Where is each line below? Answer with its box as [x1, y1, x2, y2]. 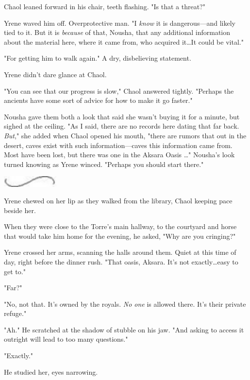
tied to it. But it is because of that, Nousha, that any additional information [4, 27, 231, 37]
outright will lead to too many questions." [4, 334, 128, 344]
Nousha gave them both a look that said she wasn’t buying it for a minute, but [4, 111, 240, 121]
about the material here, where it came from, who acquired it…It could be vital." [4, 36, 244, 47]
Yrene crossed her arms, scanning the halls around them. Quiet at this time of [4, 247, 236, 257]
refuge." [4, 308, 27, 318]
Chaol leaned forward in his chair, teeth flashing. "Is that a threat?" [4, 1, 205, 11]
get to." [4, 266, 26, 276]
